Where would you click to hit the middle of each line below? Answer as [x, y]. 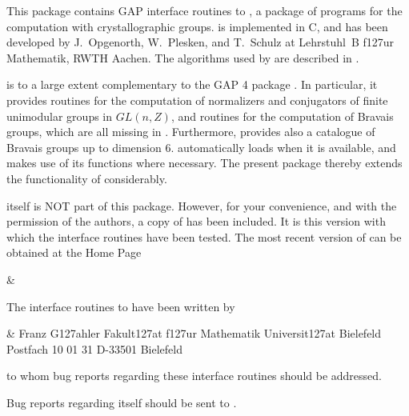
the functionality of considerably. [87, 178]
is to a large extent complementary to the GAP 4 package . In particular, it [192, 84]
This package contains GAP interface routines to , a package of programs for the [204, 10]
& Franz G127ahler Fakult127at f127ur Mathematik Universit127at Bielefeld [194, 333]
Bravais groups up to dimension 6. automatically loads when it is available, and [201, 147]
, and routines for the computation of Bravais [282, 116]
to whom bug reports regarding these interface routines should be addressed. [194, 376]
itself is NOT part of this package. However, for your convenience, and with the [202, 205]
